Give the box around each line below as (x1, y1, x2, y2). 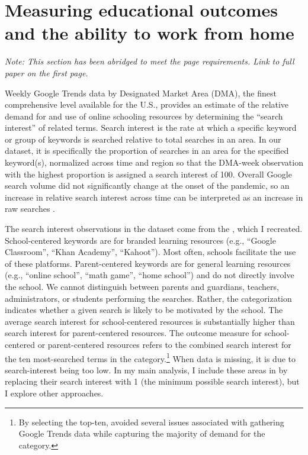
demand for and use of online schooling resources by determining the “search (5, 109, 283, 122)
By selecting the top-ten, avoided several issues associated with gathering (18, 415, 284, 428)
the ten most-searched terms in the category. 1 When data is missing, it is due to (5, 350, 296, 364)
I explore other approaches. (5, 387, 104, 399)
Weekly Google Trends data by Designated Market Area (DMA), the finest (5, 86, 277, 99)
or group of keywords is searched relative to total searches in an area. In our (5, 133, 281, 145)
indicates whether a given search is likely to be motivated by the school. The (5, 304, 283, 316)
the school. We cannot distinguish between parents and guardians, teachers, (5, 280, 279, 292)
